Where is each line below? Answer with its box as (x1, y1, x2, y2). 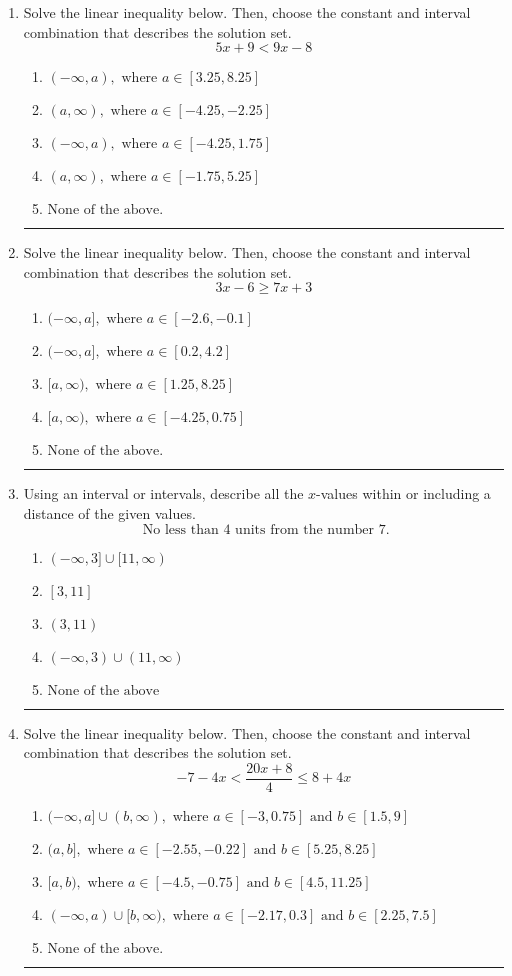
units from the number (235, 522, 375, 537)
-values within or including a (316, 483, 491, 504)
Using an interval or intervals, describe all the (23, 483, 304, 504)
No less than (142, 522, 219, 537)
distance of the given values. (23, 502, 196, 523)
